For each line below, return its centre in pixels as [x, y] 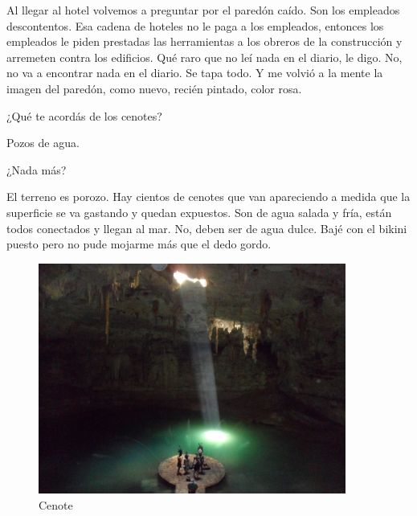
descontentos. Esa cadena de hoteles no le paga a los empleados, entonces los [195, 25]
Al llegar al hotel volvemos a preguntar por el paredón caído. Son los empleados [203, 10]
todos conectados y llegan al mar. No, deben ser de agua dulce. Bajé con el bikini [207, 228]
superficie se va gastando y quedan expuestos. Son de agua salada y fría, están [199, 212]
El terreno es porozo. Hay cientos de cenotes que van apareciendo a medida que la [208, 197]
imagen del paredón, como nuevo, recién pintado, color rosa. [154, 88]
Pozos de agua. [43, 143]
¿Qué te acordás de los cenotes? [84, 115]
